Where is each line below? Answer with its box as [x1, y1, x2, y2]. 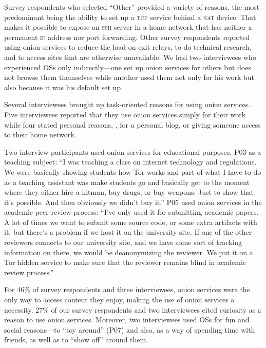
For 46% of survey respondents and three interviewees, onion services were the [4, 284, 250, 295]
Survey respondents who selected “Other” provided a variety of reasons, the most [4, 2, 260, 12]
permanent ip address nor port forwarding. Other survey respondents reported [4, 31, 250, 42]
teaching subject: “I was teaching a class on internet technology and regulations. [4, 156, 257, 167]
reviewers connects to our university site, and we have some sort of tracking [4, 237, 242, 248]
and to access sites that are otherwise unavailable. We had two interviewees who [4, 51, 256, 62]
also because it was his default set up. [4, 81, 123, 92]
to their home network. [4, 129, 77, 140]
